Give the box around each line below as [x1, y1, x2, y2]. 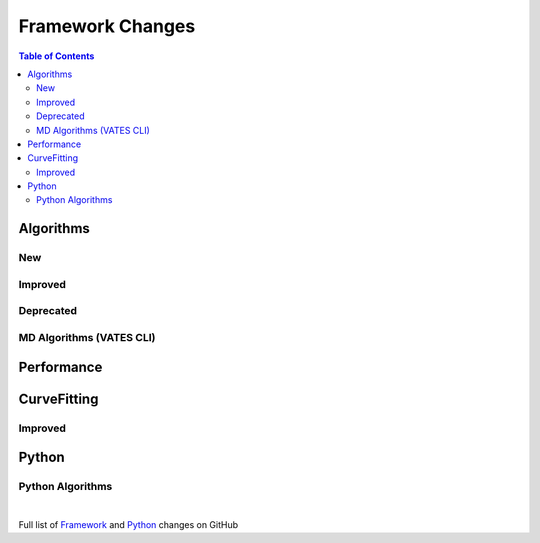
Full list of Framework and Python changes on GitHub [18, 518, 239, 530]
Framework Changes [18, 15, 196, 37]
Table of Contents [18, 50, 95, 62]
